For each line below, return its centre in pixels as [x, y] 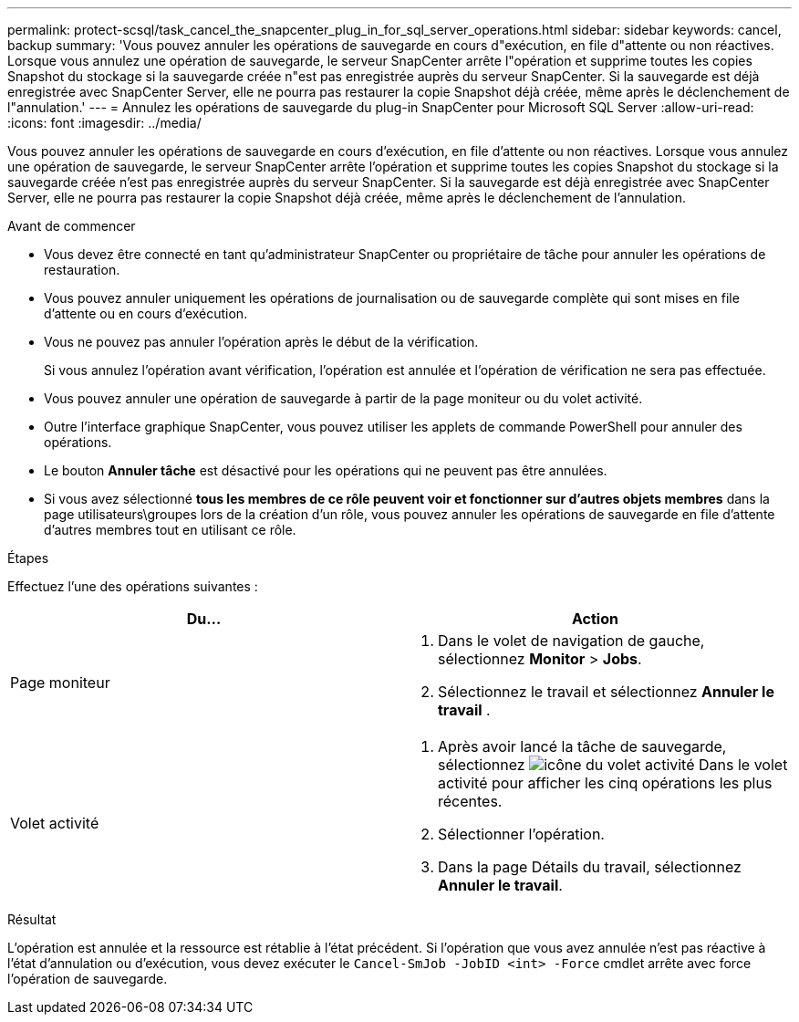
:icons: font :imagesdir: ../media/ [104, 123]
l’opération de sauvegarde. [88, 979]
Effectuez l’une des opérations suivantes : [133, 586]
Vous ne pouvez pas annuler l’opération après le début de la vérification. [261, 342]
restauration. [82, 270]
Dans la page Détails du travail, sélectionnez [590, 867]
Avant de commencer [72, 226]
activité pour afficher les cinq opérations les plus [605, 783]
